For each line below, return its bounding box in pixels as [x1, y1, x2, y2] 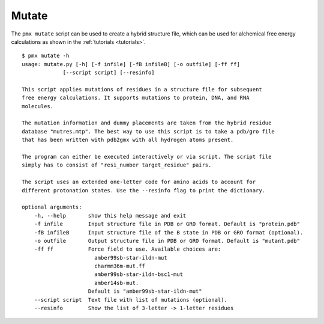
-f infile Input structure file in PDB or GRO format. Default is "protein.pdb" [34, 221, 300, 228]
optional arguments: [22, 204, 82, 210]
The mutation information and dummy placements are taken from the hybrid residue [22, 120, 272, 126]
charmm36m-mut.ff [94, 263, 145, 270]
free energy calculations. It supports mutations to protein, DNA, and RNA [22, 94, 250, 102]
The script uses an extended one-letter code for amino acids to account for [22, 179, 256, 186]
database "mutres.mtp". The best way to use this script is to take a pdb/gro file [22, 128, 275, 135]
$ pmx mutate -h [22, 52, 70, 60]
